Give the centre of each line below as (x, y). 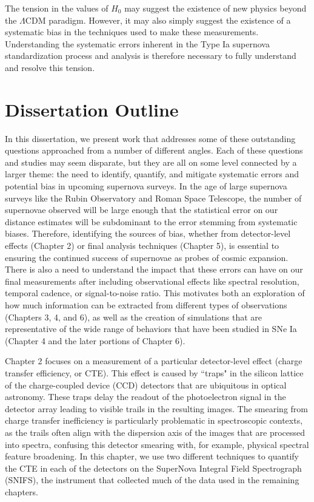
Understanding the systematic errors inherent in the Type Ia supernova (137, 43)
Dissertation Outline (92, 109)
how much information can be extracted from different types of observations (146, 305)
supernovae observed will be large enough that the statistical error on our (142, 210)
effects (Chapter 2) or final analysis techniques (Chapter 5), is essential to (142, 246)
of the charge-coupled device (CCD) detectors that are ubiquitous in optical (146, 385)
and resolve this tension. (50, 67)
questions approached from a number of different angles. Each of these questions (154, 150)
